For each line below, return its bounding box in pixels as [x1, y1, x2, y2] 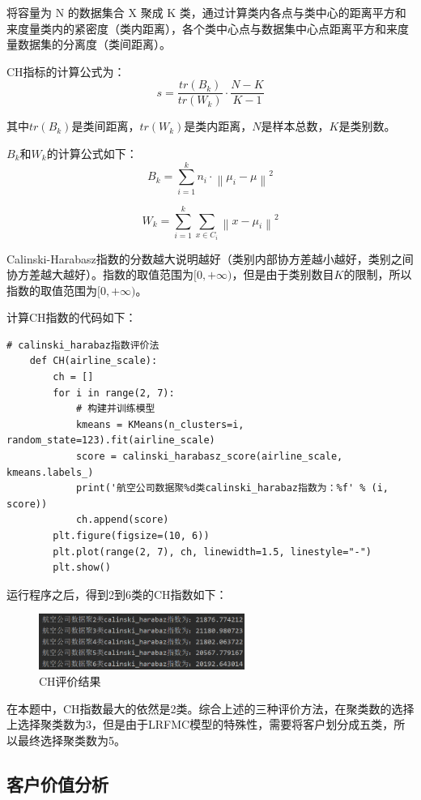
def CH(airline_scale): [29, 355, 158, 367]
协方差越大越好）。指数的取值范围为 [6, 266, 193, 283]
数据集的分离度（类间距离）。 [17, 36, 171, 53]
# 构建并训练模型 [75, 403, 155, 415]
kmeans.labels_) [6, 466, 94, 478]
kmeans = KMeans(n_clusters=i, [75, 418, 245, 430]
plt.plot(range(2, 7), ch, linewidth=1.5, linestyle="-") [53, 545, 372, 558]
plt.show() [53, 562, 111, 574]
